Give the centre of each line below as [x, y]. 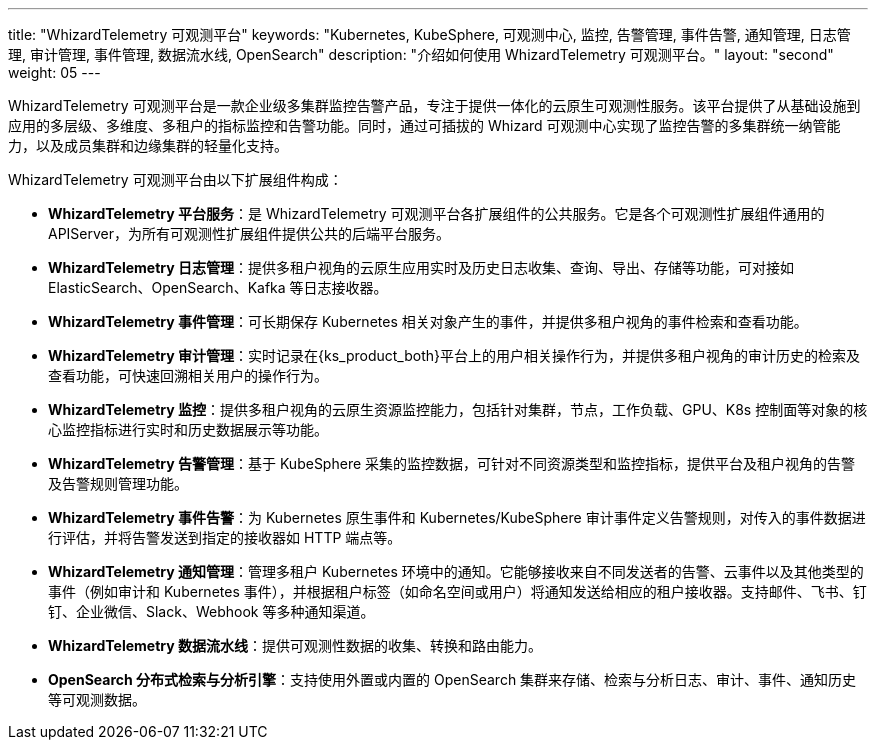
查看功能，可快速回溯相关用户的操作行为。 [188, 375]
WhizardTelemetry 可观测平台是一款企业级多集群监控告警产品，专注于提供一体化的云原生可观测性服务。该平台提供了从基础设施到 [434, 105]
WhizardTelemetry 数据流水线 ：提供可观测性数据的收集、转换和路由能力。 [295, 645]
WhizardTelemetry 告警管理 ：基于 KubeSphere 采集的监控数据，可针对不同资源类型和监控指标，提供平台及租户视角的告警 [452, 463]
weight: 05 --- [54, 72]
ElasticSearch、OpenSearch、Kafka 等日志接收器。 [218, 287]
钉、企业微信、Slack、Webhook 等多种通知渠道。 [211, 611]
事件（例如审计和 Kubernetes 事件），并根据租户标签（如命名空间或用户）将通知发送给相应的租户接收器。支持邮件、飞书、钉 [457, 591]
